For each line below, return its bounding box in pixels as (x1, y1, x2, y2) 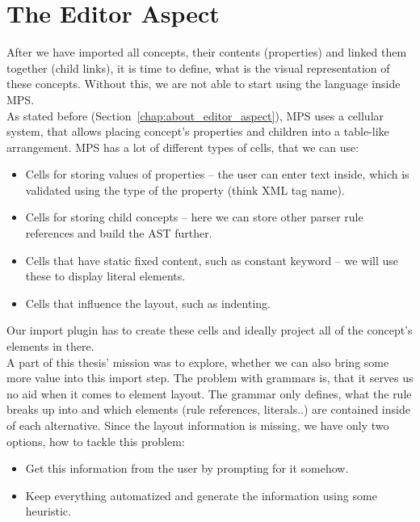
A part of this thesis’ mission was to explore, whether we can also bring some (6, 353, 389, 370)
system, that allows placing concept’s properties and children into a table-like (6, 123, 389, 140)
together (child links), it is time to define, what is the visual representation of (6, 59, 390, 76)
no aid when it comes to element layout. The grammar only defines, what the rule (6, 385, 412, 402)
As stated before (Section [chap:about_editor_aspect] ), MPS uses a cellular (6, 107, 384, 124)
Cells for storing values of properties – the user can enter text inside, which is (25, 166, 409, 183)
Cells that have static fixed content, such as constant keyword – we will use (25, 251, 399, 268)
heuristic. (25, 503, 71, 520)
